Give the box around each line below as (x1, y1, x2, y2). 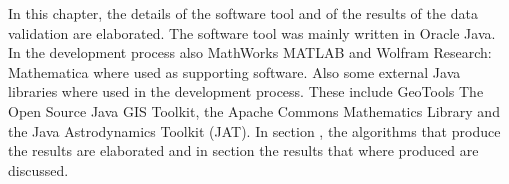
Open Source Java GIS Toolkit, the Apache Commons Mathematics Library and (8, 100, 500, 121)
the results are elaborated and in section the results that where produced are (8, 140, 479, 161)
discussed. (8, 159, 69, 180)
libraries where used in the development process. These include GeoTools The (8, 81, 484, 102)
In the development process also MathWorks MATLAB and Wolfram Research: (8, 42, 492, 63)
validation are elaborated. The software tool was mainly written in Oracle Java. (8, 22, 496, 43)
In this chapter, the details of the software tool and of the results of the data (8, 3, 478, 23)
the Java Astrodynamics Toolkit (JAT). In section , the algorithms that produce (8, 120, 501, 141)
